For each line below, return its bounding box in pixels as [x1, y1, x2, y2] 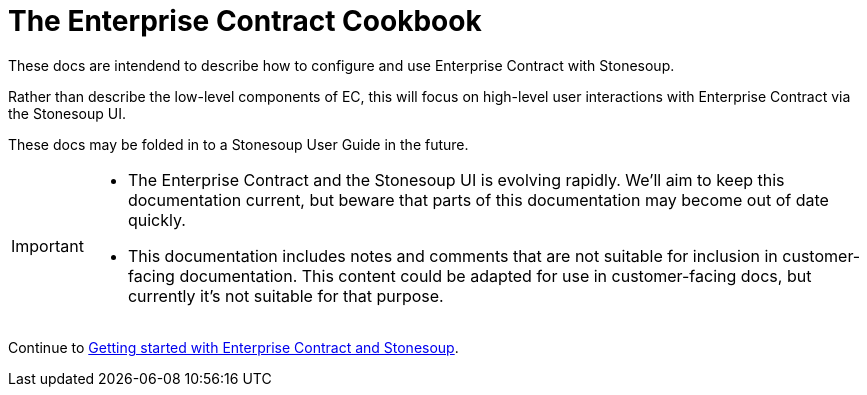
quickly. [127, 209, 186, 230]
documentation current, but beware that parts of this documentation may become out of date [127, 189, 829, 210]
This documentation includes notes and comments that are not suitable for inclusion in [127, 245, 778, 266]
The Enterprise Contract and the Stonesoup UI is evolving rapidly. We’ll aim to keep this [127, 169, 785, 190]
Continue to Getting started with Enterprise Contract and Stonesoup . [8, 338, 459, 356]
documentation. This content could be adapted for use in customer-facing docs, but [179, 265, 812, 286]
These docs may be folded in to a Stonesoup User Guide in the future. [8, 135, 469, 153]
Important [11, 235, 84, 256]
